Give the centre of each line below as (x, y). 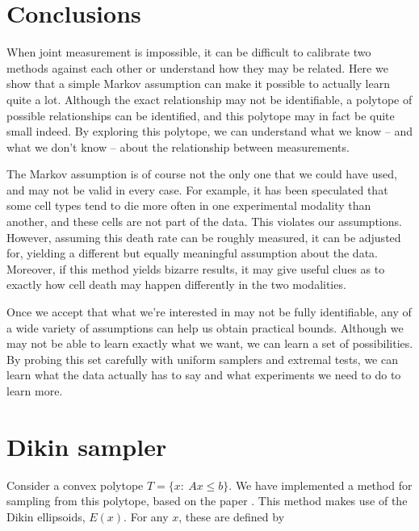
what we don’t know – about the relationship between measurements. (178, 146)
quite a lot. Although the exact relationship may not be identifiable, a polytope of (209, 99)
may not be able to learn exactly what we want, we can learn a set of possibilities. (210, 343)
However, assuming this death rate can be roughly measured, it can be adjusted (204, 237)
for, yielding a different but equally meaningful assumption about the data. (192, 253)
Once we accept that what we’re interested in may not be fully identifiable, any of (209, 312)
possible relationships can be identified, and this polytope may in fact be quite (201, 115)
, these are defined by (232, 516)
